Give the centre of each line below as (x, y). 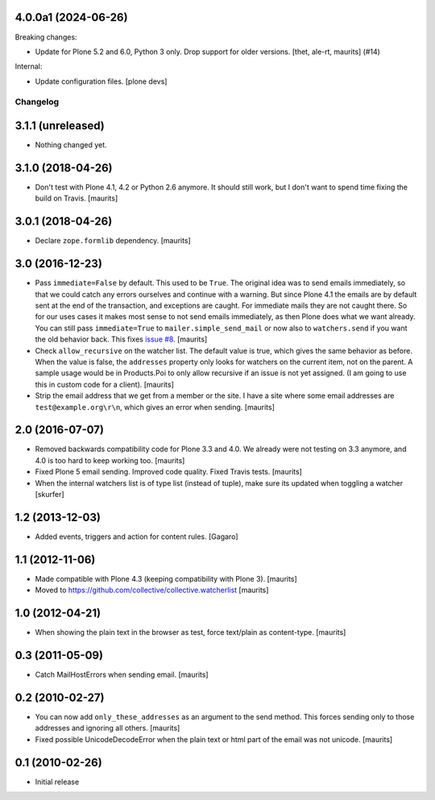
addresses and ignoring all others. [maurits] (108, 728)
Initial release (57, 781)
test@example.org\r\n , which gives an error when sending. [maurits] (155, 407)
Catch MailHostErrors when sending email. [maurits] (122, 675)
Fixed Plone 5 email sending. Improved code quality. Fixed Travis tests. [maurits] (168, 472)
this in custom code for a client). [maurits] (105, 384)
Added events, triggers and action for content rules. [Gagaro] (137, 537)
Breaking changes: (46, 37)
